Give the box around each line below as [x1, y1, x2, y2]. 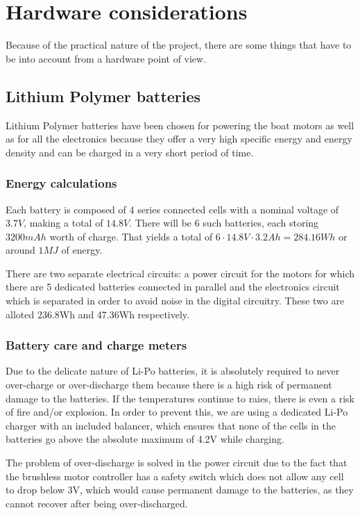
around [6, 243, 35, 257]
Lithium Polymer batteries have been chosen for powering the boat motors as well [6, 117, 354, 132]
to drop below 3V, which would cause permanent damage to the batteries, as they [6, 482, 354, 497]
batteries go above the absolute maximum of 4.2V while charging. [6, 432, 284, 446]
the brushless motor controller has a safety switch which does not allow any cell [6, 468, 344, 483]
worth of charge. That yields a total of [49, 229, 213, 243]
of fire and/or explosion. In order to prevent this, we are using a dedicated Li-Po [6, 404, 348, 419]
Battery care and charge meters [6, 336, 187, 354]
